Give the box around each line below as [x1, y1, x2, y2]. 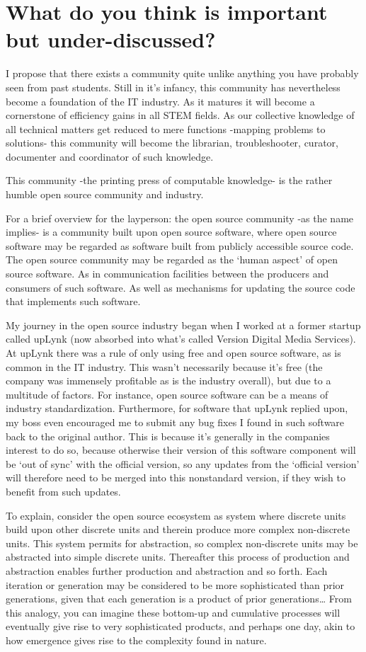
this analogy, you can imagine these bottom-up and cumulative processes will [6, 605, 341, 619]
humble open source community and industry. [6, 187, 204, 202]
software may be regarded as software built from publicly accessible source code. [6, 238, 354, 253]
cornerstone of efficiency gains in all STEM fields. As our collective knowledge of [6, 108, 355, 122]
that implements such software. [6, 294, 141, 309]
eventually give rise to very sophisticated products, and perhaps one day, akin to [6, 619, 355, 634]
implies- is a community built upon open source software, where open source [6, 224, 337, 239]
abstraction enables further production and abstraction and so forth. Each [6, 563, 328, 578]
